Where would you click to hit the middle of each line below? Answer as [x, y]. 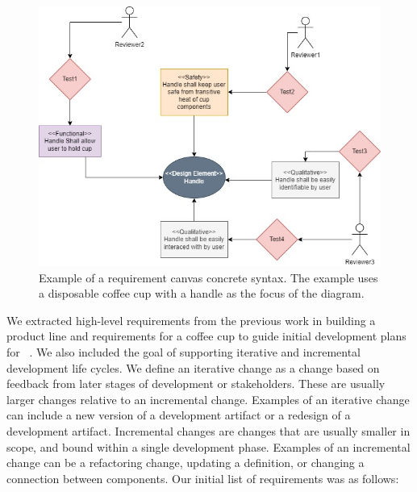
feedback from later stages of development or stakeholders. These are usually [196, 384]
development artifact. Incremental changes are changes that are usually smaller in [208, 430]
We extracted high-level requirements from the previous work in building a [191, 320]
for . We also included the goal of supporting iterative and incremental [184, 351]
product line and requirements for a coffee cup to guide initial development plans [206, 336]
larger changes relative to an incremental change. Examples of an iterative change [208, 399]
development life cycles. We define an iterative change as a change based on [193, 367]
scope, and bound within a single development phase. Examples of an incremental [208, 446]
